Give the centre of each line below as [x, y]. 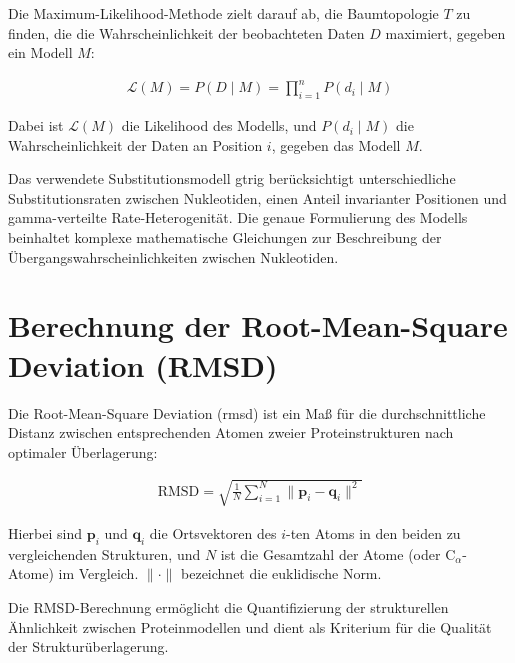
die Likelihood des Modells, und [219, 125]
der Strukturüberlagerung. [88, 646]
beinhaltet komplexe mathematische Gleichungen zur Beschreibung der [225, 237]
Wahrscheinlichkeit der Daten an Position [135, 144]
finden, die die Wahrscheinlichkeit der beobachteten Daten [186, 32]
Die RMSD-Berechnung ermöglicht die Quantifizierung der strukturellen [228, 606]
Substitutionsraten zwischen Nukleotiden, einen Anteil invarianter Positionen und [257, 197]
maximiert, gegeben [445, 32]
